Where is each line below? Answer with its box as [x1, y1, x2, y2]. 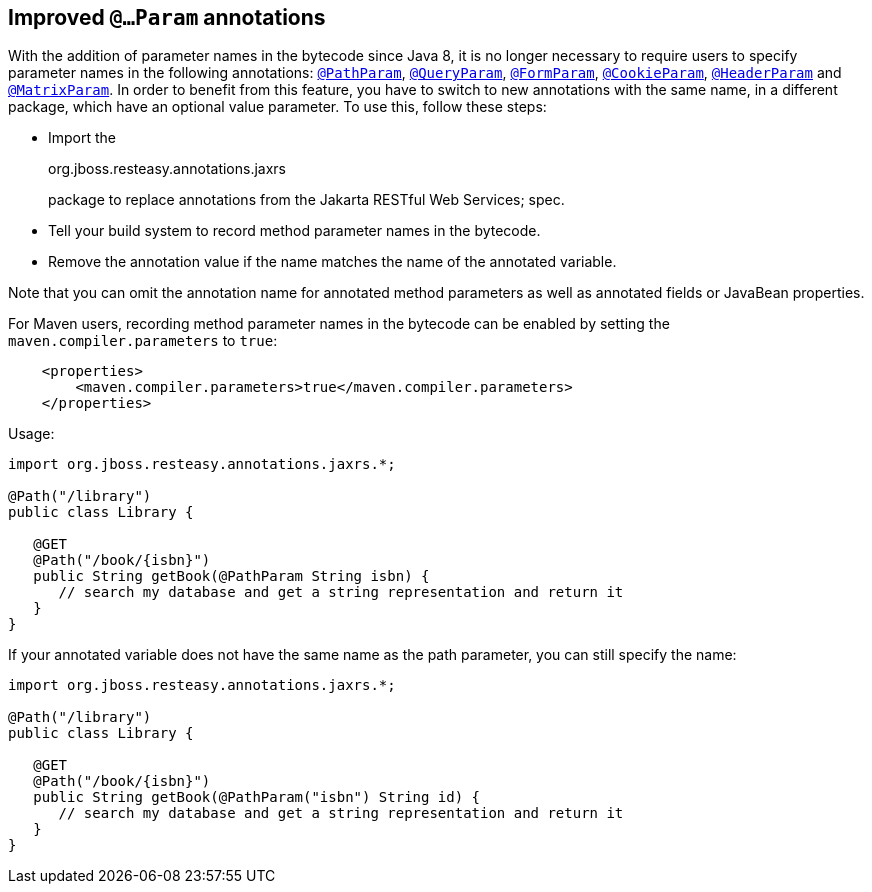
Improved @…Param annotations [8, 5, 326, 30]
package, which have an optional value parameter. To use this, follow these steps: [8, 98, 547, 116]
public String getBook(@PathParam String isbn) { [33, 568, 430, 585]
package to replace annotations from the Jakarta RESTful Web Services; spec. [48, 191, 565, 209]
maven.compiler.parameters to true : [8, 332, 278, 350]
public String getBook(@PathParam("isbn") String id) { [33, 789, 481, 806]
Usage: [8, 425, 55, 443]
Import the [48, 129, 117, 147]
